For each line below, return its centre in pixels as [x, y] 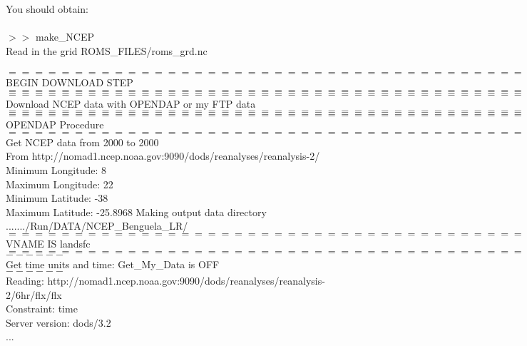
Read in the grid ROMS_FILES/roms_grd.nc [107, 50]
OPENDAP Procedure [55, 124]
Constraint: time [42, 309]
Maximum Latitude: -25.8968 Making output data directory [136, 212]
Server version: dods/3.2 [58, 322]
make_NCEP [65, 37]
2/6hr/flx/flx [34, 294]
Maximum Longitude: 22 [60, 184]
